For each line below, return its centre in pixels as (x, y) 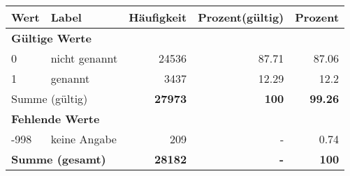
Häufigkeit (158, 17)
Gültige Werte (51, 38)
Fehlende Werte (56, 119)
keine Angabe (83, 139)
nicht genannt (84, 58)
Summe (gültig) (50, 98)
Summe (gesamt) (59, 159)
